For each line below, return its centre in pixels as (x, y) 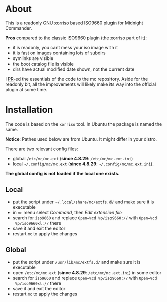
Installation (29, 110)
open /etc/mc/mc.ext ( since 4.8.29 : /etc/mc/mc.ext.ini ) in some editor (87, 272)
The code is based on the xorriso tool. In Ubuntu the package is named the (84, 124)
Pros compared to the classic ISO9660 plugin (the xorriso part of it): (76, 38)
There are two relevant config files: (42, 149)
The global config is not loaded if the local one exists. (62, 173)
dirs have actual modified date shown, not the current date (73, 69)
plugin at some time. (26, 89)
